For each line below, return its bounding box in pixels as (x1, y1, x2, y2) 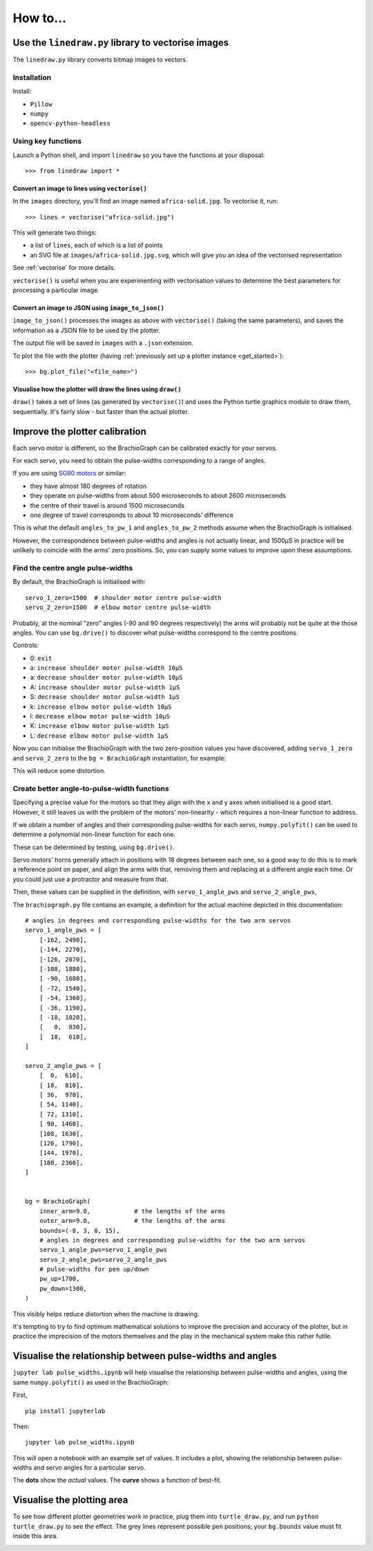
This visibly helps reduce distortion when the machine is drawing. (12, 1309, 200, 1318)
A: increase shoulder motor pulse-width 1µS (30, 682, 180, 691)
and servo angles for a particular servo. (33, 1464, 146, 1472)
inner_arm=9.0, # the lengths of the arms (39, 1207, 226, 1215)
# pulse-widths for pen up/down (39, 1265, 149, 1273)
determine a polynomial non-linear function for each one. (12, 831, 176, 839)
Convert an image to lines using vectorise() (12, 184, 148, 192)
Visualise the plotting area (12, 1494, 128, 1506)
